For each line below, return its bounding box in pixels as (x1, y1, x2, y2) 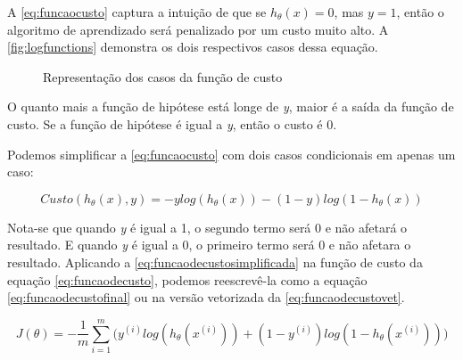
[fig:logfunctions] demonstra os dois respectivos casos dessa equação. (7, 37, 378, 56)
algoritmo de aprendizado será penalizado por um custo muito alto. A (7, 20, 389, 38)
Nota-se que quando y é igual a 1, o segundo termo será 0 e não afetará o (7, 217, 408, 236)
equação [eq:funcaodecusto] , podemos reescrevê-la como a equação (7, 270, 368, 289)
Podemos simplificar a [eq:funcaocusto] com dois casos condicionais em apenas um (7, 144, 456, 163)
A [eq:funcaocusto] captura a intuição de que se (7, 3, 267, 20)
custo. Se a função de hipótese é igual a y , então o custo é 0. (7, 114, 337, 133)
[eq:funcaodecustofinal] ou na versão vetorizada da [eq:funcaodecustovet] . (7, 288, 405, 307)
